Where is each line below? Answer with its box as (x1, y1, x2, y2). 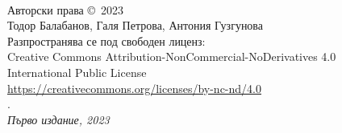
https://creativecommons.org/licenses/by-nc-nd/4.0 (7, 79, 261, 96)
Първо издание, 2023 (7, 111, 110, 127)
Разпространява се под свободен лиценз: (7, 32, 206, 49)
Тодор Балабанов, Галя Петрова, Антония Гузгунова (7, 17, 264, 34)
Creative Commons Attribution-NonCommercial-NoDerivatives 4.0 (7, 48, 336, 65)
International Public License (7, 63, 147, 80)
